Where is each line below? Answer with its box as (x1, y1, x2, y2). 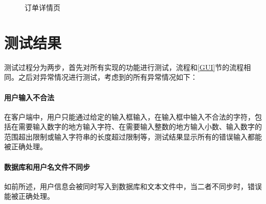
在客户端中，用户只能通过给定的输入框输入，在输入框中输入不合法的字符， (4, 111, 255, 122)
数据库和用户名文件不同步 (4, 161, 90, 172)
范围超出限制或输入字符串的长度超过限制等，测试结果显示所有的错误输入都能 (4, 131, 262, 142)
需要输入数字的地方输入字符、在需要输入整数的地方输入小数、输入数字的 (18, 121, 262, 132)
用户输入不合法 (4, 92, 54, 102)
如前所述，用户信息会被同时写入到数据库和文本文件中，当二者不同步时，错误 (4, 180, 262, 191)
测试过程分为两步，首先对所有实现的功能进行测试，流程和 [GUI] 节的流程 (4, 61, 244, 72)
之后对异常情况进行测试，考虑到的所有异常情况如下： (18, 72, 197, 82)
